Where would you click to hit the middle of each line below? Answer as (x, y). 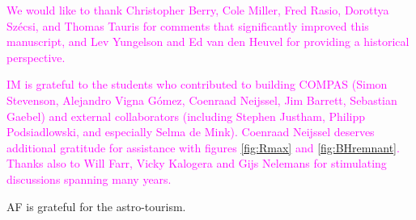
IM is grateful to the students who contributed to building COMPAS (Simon (197, 84)
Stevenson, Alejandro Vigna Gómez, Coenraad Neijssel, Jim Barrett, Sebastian (202, 100)
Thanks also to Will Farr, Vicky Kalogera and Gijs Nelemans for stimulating (197, 163)
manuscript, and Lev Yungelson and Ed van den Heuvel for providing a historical (208, 42)
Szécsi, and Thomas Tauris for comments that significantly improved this (188, 25)
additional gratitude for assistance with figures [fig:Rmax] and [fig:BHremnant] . (203, 147)
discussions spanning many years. (89, 178)
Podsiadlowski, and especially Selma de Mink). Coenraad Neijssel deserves (191, 132)
